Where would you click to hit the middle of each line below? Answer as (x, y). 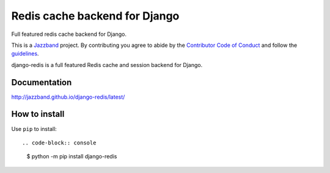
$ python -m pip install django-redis (72, 157)
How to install (38, 114)
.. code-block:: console (59, 143)
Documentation (42, 82)
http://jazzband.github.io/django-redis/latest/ (68, 97)
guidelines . (25, 54)
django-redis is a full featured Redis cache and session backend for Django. (107, 65)
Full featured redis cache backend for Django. (69, 34)
